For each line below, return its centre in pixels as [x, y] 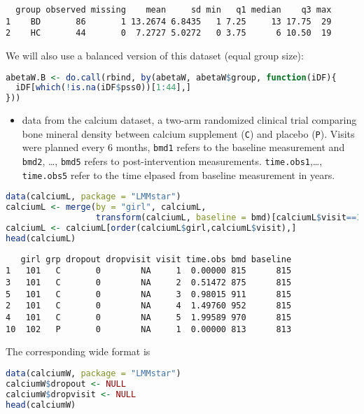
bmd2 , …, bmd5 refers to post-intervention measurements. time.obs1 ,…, [172, 161]
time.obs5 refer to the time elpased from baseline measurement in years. [178, 174]
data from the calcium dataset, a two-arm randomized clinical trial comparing [189, 120]
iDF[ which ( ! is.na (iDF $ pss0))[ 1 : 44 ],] [103, 88]
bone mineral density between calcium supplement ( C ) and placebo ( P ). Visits [188, 133]
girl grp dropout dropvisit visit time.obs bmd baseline [156, 259]
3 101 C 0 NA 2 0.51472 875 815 [149, 283]
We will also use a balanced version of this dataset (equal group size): [155, 55]
